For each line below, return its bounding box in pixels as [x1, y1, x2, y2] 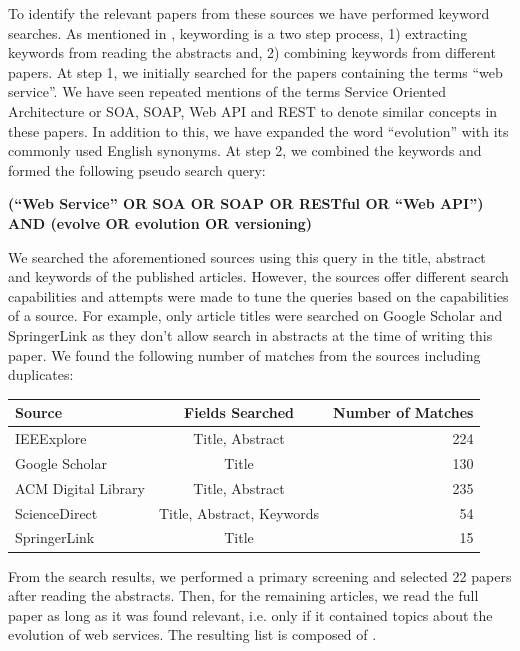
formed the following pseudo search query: [8, 159, 266, 180]
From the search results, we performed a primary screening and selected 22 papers [8, 565, 512, 586]
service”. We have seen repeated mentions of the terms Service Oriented [8, 81, 446, 102]
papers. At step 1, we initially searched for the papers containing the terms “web [8, 61, 503, 82]
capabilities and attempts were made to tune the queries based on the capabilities [8, 285, 509, 306]
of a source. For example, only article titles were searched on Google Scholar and [8, 305, 503, 326]
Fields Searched [184, 402, 294, 423]
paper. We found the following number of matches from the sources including [8, 344, 481, 365]
